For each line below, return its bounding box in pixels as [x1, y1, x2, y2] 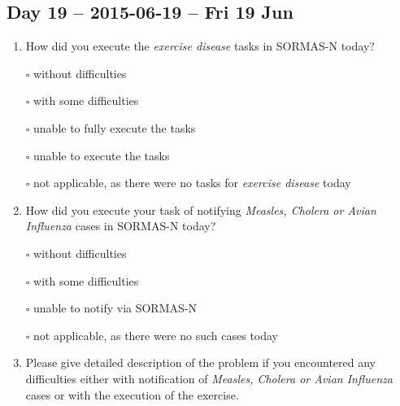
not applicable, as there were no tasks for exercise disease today [33, 174, 351, 191]
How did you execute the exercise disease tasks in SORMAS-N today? [25, 37, 375, 55]
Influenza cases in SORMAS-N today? [25, 217, 216, 234]
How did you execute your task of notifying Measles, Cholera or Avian [25, 201, 376, 218]
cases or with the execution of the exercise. [25, 386, 239, 403]
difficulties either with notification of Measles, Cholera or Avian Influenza [25, 369, 393, 386]
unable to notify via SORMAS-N [33, 299, 197, 317]
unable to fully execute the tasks [33, 119, 196, 136]
